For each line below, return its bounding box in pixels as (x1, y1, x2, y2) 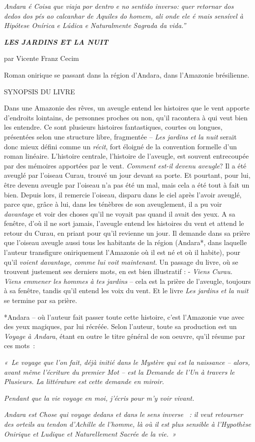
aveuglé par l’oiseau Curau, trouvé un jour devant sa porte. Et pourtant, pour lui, (4, 170, 251, 180)
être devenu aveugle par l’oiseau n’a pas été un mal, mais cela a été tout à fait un (4, 179, 250, 190)
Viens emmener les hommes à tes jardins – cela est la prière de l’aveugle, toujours (4, 276, 251, 286)
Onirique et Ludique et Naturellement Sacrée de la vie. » (4, 428, 176, 439)
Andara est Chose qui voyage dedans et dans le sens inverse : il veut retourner (4, 409, 243, 419)
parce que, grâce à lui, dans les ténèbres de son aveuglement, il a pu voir (4, 199, 222, 209)
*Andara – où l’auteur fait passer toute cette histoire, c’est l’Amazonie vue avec (4, 311, 245, 322)
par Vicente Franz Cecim (4, 53, 79, 63)
